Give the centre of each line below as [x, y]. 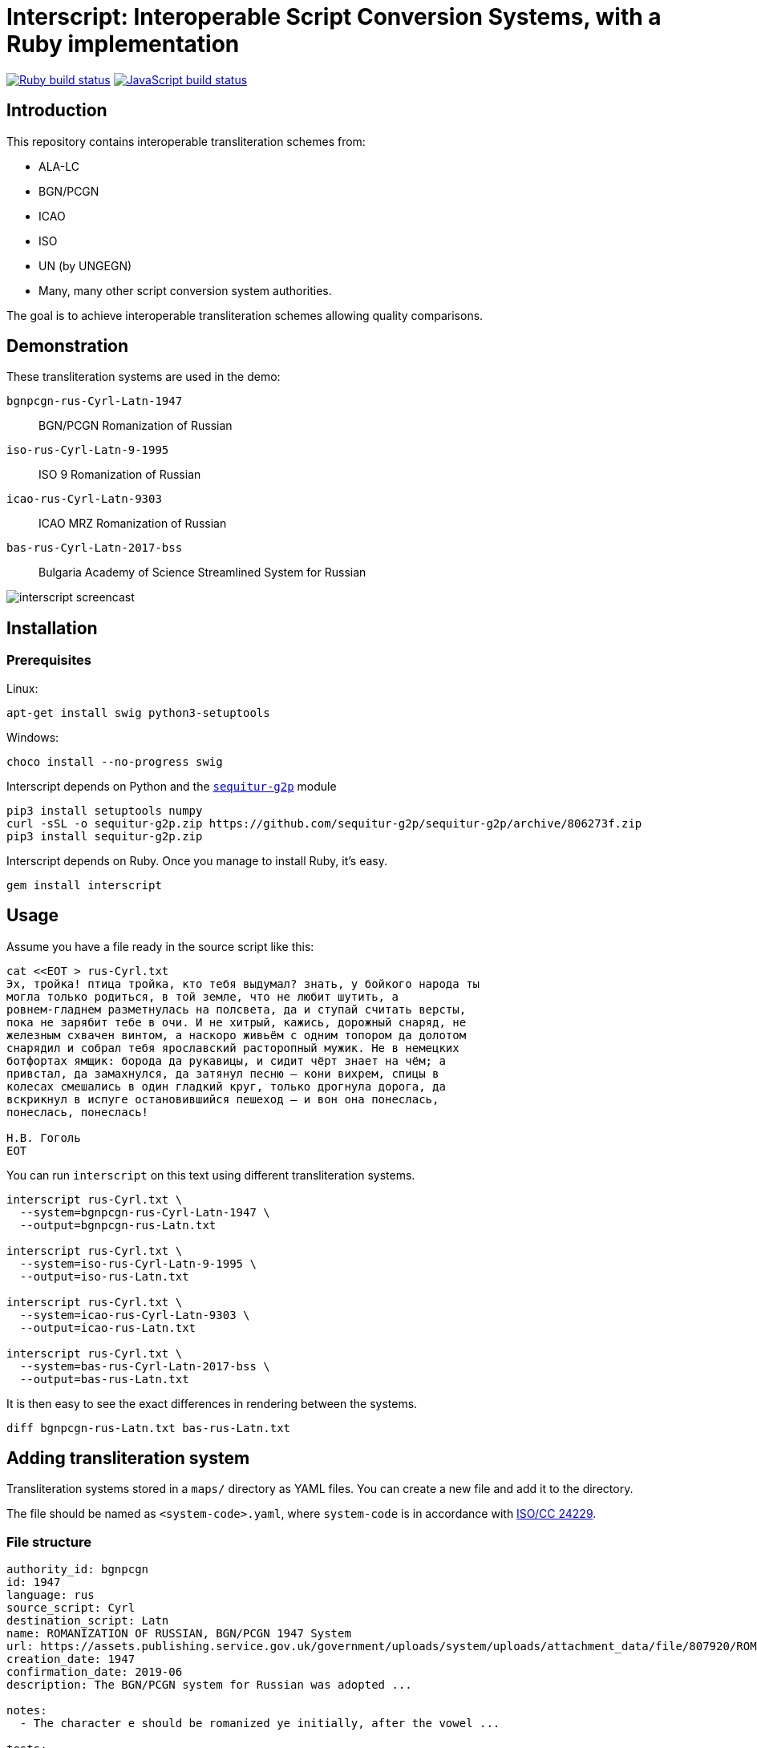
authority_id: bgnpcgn [78, 1570]
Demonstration [68, 346]
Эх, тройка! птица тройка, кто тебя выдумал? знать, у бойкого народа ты [243, 983]
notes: [27, 1711]
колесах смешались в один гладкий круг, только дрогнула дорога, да [226, 1086]
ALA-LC [59, 166]
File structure [49, 1542]
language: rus [51, 1595]
